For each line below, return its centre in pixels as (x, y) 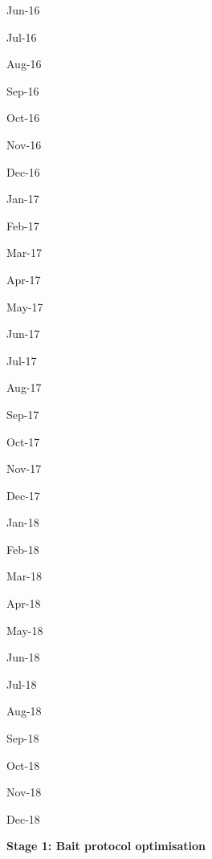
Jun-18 (23, 657)
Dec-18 (23, 818)
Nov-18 (24, 792)
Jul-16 (22, 37)
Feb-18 (23, 549)
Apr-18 (24, 603)
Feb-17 (23, 225)
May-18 (25, 630)
